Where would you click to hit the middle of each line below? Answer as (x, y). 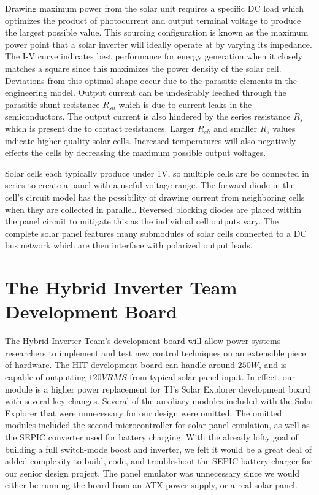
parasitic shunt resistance (52, 104)
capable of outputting (45, 376)
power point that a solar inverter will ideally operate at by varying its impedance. (159, 44)
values (284, 128)
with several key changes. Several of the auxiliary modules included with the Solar (159, 401)
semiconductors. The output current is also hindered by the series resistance (148, 116)
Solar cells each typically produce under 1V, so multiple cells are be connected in (157, 173)
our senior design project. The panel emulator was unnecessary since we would (152, 473)
